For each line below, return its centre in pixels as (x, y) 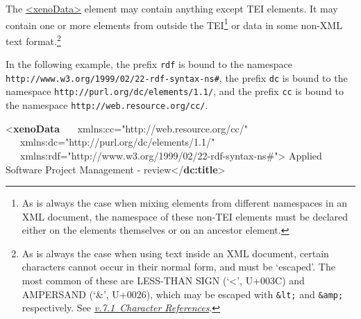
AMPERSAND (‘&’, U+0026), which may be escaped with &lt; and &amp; (183, 294)
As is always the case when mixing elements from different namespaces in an (185, 203)
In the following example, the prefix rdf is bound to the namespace (149, 64)
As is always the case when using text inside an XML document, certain (175, 253)
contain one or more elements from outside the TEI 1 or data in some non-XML (174, 24)
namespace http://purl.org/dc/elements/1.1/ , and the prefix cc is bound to (175, 91)
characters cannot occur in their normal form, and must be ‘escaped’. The (178, 267)
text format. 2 (33, 40)
